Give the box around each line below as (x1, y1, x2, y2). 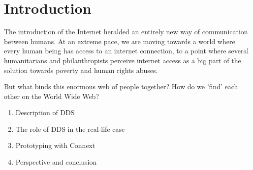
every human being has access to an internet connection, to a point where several (4, 46, 249, 56)
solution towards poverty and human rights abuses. (4, 65, 158, 75)
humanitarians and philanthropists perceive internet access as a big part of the (4, 55, 241, 65)
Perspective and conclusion (15, 157, 97, 167)
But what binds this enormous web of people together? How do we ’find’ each (4, 81, 238, 92)
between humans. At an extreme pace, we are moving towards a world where (4, 36, 235, 46)
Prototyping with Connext (15, 140, 95, 150)
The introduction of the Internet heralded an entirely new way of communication (4, 26, 248, 37)
